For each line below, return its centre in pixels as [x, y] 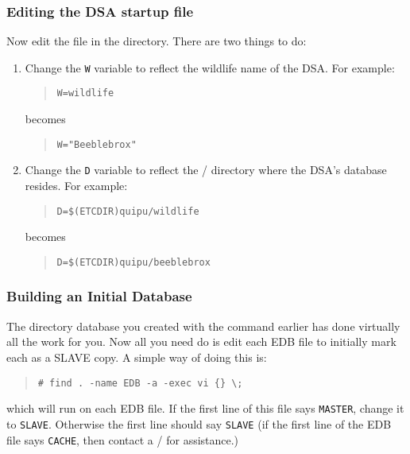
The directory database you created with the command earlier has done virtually [203, 326]
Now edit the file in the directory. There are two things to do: [157, 41]
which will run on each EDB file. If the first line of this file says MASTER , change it [205, 408]
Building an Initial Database [99, 296]
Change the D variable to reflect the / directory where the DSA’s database [206, 170]
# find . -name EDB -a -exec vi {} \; [140, 383]
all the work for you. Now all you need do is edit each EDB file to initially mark [201, 341]
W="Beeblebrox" [97, 144]
